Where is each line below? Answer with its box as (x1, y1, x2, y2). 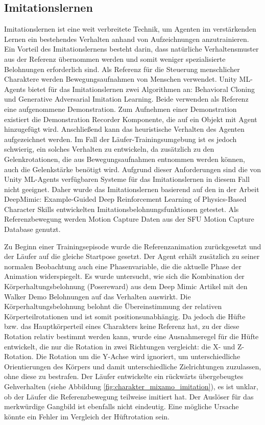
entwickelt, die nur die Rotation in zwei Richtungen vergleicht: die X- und (4, 341, 235, 351)
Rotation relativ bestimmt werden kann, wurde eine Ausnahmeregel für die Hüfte (4, 331, 259, 342)
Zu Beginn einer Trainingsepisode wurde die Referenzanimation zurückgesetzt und (4, 241, 261, 251)
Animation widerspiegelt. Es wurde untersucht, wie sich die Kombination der (4, 271, 245, 281)
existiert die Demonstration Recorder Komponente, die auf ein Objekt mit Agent (4, 113, 257, 124)
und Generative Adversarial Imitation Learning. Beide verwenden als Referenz (4, 93, 249, 104)
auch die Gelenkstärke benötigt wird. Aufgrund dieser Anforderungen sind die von (4, 163, 261, 174)
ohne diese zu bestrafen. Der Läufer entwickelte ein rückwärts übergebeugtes (4, 371, 244, 382)
